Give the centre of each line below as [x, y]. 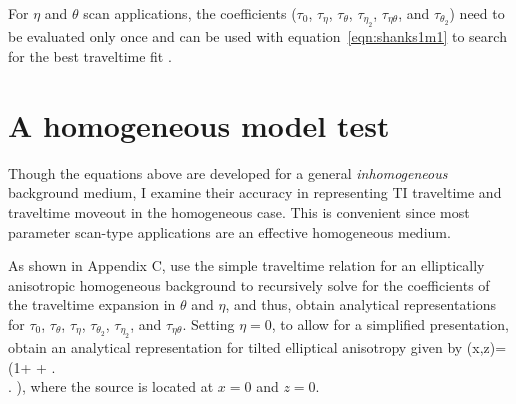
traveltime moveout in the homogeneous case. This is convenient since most [239, 211]
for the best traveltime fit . [90, 56]
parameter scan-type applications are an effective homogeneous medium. [229, 231]
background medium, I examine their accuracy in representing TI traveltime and [255, 192]
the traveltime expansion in [92, 304]
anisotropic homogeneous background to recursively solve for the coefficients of [249, 284]
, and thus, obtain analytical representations [361, 304]
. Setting [208, 323]
